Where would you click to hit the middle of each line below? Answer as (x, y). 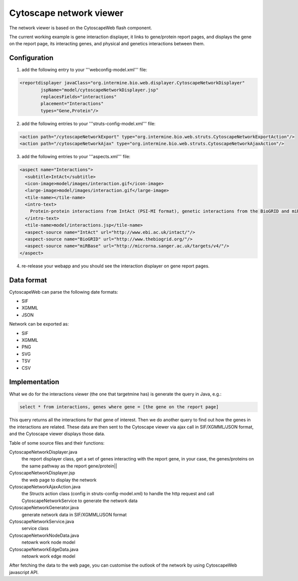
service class (35, 528)
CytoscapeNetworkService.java (42, 521)
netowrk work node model (48, 542)
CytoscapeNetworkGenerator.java (44, 508)
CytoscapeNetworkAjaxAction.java (45, 487)
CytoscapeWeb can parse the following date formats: (64, 292)
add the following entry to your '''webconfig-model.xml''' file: (84, 70)
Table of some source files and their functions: (57, 443)
